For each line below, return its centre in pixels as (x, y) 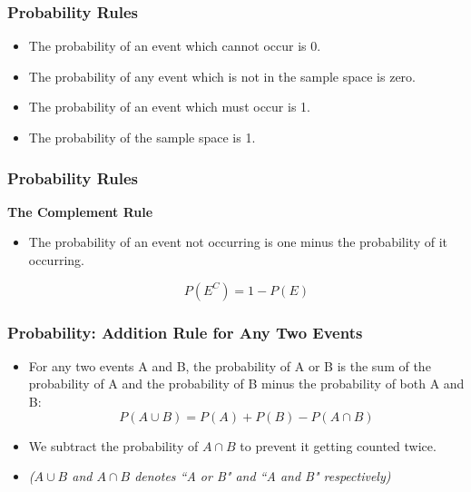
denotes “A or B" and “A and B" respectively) (263, 476)
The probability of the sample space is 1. (142, 137)
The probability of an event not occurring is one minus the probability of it (238, 242)
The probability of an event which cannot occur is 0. (175, 46)
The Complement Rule (80, 211)
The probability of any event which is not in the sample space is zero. (222, 76)
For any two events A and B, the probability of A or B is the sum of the (230, 365)
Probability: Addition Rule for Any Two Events (185, 332)
